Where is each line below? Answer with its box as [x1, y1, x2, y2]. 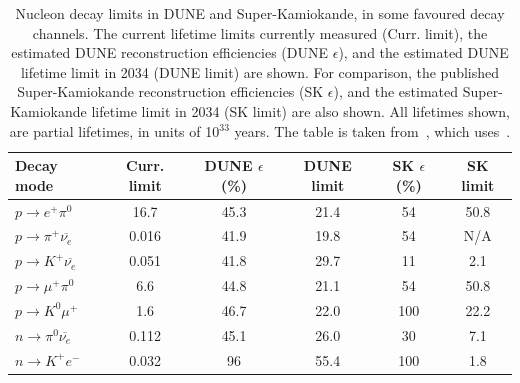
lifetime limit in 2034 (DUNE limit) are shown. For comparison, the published [20, 61, 500, 82]
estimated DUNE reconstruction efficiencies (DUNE [11, 42, 329, 63]
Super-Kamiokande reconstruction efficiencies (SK [17, 81, 324, 102]
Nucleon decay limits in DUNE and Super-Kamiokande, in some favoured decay [15, 3, 505, 23]
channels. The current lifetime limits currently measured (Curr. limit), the [32, 22, 488, 43]
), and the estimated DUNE [338, 42, 509, 63]
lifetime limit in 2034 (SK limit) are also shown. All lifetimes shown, [91, 100, 510, 121]
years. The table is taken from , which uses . [234, 120, 511, 141]
